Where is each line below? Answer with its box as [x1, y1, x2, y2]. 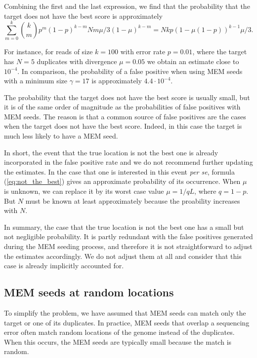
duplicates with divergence [37, 56, 117, 66]
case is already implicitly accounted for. [4, 260, 124, 271]
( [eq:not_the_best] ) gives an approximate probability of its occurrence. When [4, 176, 241, 186]
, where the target [192, 46, 247, 57]
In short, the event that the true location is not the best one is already [4, 147, 218, 157]
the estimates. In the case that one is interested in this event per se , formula [4, 166, 235, 177]
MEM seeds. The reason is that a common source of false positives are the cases [4, 111, 246, 121]
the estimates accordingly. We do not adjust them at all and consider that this [4, 251, 242, 261]
